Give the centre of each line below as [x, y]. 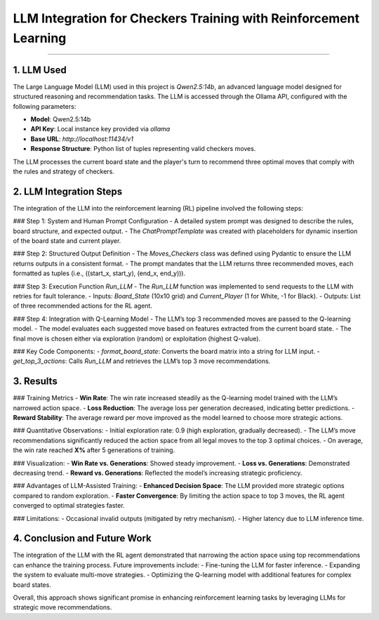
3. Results [35, 382]
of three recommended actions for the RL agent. [82, 306]
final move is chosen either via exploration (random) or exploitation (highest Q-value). [137, 338]
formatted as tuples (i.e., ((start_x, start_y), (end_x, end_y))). [99, 273]
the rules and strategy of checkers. [64, 171]
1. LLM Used [40, 70]
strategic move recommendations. [62, 607]
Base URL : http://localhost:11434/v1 [82, 139]
